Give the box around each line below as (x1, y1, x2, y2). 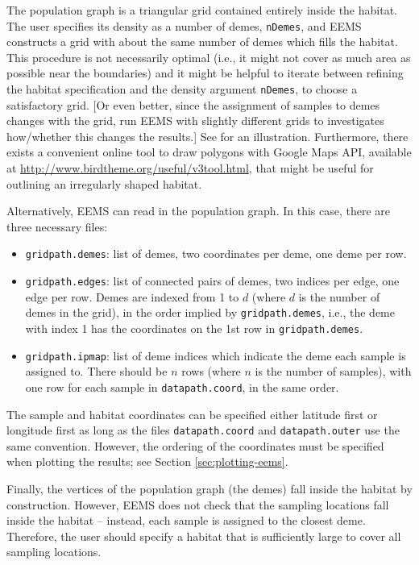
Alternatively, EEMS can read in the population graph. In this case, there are (6, 202, 391, 219)
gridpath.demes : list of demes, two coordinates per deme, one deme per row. (25, 245, 407, 262)
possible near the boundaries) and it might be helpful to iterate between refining (6, 64, 404, 81)
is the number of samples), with (255, 363, 412, 380)
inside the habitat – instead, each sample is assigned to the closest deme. (6, 512, 366, 529)
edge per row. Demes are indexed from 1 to (25, 288, 239, 305)
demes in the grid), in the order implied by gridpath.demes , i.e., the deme (25, 304, 396, 321)
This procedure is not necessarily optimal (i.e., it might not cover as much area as (6, 48, 411, 65)
